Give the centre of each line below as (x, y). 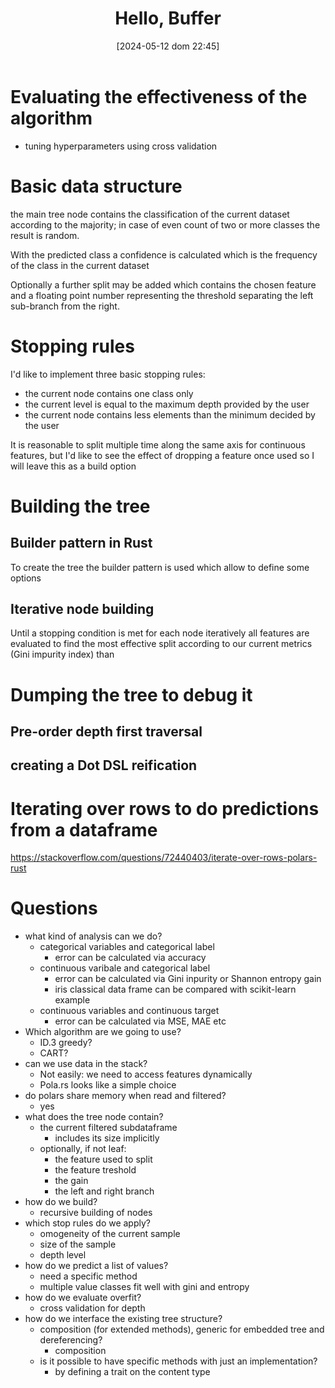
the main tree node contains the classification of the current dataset (150, 214)
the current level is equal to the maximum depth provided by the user (167, 404)
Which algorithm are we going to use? (103, 1032)
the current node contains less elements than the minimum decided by (170, 414)
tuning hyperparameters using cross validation (121, 146)
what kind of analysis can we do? (93, 936)
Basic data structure (96, 186)
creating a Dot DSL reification (104, 765)
